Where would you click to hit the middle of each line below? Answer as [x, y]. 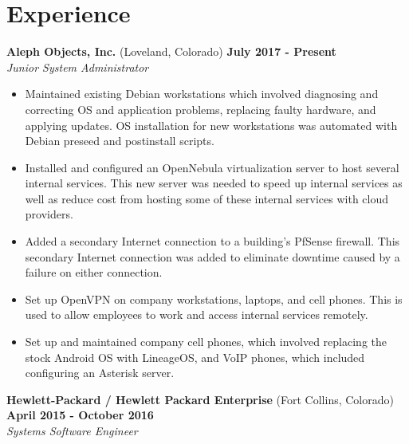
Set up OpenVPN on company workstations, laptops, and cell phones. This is [214, 299]
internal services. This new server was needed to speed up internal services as [214, 183]
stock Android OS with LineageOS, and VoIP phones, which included [195, 357]
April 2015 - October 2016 [80, 415]
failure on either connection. [94, 272]
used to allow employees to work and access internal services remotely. [197, 314]
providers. [49, 214]
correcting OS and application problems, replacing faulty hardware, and [201, 109]
